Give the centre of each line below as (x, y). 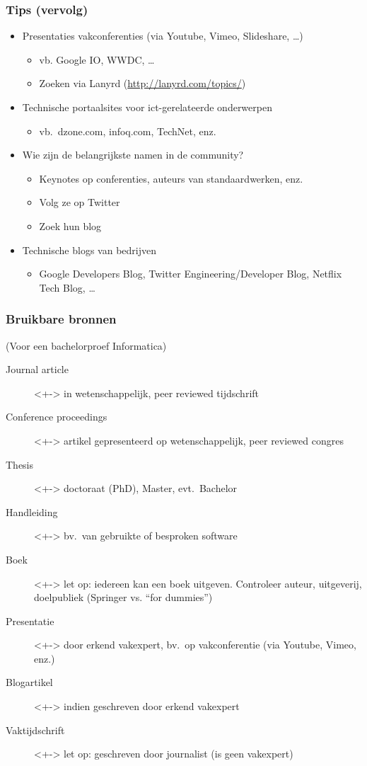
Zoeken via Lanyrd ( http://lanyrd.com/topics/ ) (142, 83)
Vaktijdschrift (35, 730)
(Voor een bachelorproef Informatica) (86, 345)
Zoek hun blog (70, 225)
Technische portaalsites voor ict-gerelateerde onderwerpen (147, 107)
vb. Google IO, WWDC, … (97, 59)
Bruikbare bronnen (61, 319)
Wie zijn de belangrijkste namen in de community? (133, 155)
